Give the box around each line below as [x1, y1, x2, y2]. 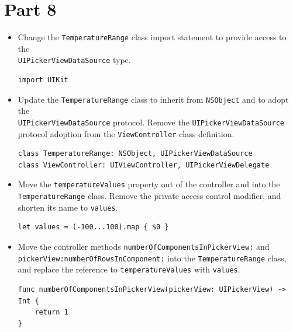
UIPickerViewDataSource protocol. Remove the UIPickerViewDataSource [18, 116, 285, 128]
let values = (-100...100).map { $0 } [18, 223, 169, 232]
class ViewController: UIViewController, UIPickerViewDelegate [18, 160, 270, 169]
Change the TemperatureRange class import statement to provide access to [18, 31, 287, 43]
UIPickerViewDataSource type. [18, 54, 131, 66]
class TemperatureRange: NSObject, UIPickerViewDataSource [18, 149, 253, 158]
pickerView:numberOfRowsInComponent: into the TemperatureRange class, [18, 251, 287, 264]
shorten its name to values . [18, 201, 118, 213]
